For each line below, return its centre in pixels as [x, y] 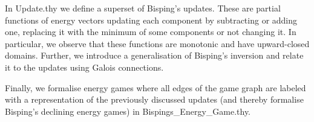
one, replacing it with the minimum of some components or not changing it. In [151, 32]
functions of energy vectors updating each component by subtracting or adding [151, 20]
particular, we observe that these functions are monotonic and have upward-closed [157, 43]
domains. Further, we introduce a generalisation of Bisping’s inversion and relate [154, 55]
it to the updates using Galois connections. [84, 67]
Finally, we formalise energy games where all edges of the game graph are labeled [155, 87]
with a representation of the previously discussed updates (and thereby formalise [154, 99]
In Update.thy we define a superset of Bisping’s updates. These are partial [143, 8]
